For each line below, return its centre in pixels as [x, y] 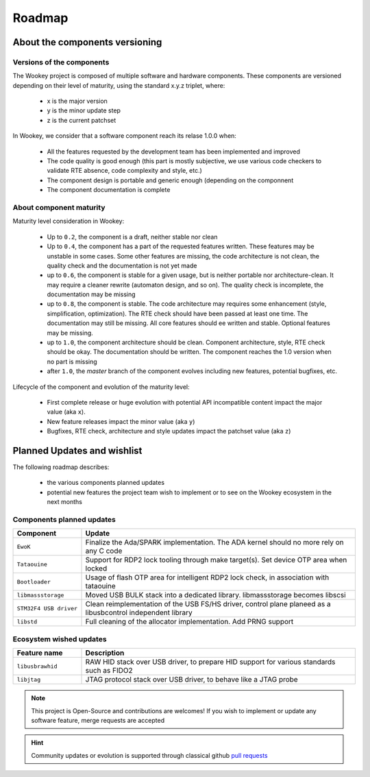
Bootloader [34, 582]
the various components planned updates [106, 483]
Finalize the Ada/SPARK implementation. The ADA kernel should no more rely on [214, 542]
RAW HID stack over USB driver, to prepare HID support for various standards [210, 662]
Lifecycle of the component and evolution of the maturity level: [101, 387]
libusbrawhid [37, 666]
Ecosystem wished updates [60, 639]
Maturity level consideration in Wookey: [69, 221]
